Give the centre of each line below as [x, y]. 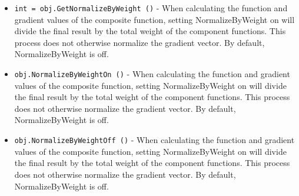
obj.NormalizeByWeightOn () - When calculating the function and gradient [152, 74]
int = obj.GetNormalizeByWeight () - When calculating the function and [151, 8]
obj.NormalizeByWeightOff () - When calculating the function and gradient [155, 140]
